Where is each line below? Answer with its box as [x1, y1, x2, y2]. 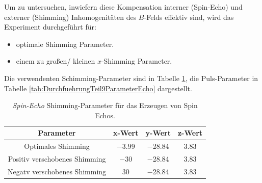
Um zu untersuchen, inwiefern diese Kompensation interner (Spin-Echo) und [4, 2, 243, 12]
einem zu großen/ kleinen [16, 56, 95, 66]
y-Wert [145, 127, 171, 138]
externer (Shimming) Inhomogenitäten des [4, 11, 137, 22]
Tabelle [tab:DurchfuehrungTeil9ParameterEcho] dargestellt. [4, 83, 192, 93]
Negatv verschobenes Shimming [8, 166, 107, 176]
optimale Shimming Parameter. [16, 38, 114, 49]
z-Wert [177, 127, 203, 138]
